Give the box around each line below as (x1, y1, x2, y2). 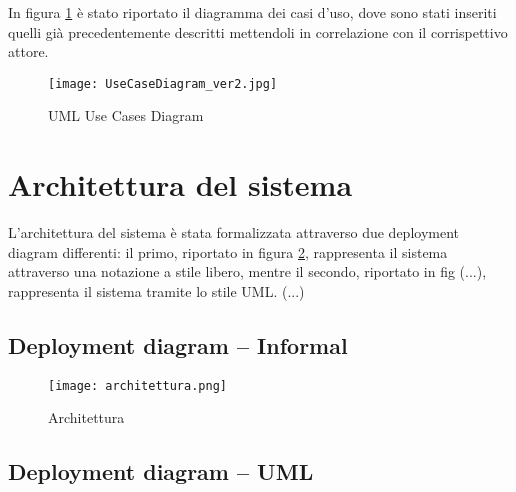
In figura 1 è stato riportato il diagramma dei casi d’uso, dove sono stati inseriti (8, 2, 497, 22)
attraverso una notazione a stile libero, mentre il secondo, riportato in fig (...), (8, 261, 487, 282)
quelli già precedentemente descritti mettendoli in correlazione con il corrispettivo (8, 21, 508, 42)
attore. (8, 41, 49, 62)
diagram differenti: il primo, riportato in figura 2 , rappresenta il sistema (8, 241, 448, 262)
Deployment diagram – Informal (8, 329, 348, 360)
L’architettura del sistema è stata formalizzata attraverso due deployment (8, 222, 459, 243)
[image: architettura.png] (48, 378, 227, 393)
